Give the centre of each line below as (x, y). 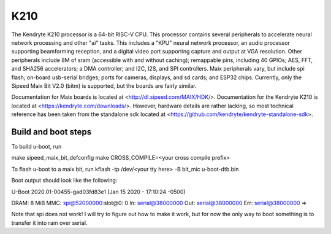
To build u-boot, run (36, 146)
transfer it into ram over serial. (49, 223)
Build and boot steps (51, 132)
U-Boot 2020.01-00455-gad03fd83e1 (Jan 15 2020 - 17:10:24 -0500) (99, 192)
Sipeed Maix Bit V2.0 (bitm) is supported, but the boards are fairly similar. (104, 85)
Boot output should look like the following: (64, 181)
